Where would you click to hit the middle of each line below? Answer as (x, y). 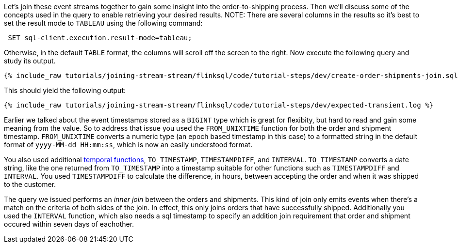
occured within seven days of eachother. (69, 224)
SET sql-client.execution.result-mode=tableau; (100, 38)
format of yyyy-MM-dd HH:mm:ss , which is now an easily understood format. (128, 145)
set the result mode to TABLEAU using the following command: (103, 23)
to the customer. (30, 184)
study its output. (30, 61)
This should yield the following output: (65, 90)
